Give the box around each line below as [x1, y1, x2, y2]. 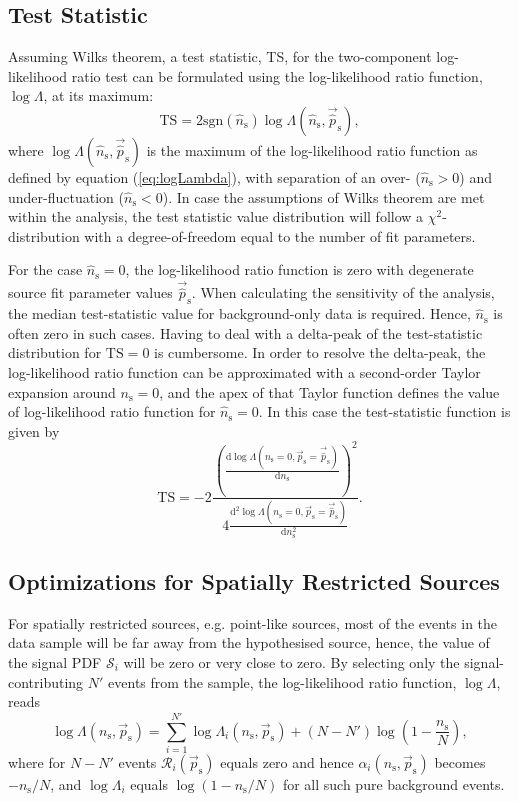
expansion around [8, 381, 116, 402]
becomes [434, 751, 486, 772]
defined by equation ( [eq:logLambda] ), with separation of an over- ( [8, 166, 421, 187]
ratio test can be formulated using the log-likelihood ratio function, [71, 65, 483, 86]
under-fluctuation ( [8, 186, 124, 207]
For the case [8, 259, 83, 280]
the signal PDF [8, 651, 102, 672]
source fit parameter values [8, 282, 173, 303]
